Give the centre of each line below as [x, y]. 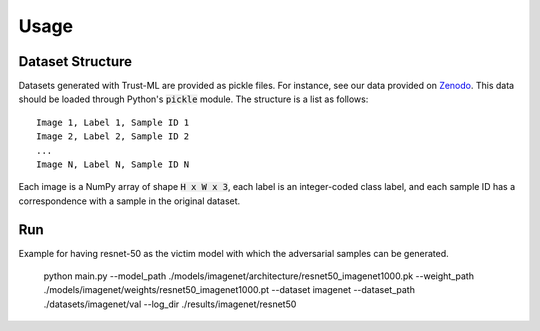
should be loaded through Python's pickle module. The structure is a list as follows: [193, 99]
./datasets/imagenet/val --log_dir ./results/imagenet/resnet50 [170, 304]
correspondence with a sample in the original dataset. [129, 201]
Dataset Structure [75, 61]
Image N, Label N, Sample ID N [113, 164]
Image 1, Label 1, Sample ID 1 [113, 122]
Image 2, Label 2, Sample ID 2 [113, 136]
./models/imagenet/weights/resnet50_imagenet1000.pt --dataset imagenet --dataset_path [229, 290]
